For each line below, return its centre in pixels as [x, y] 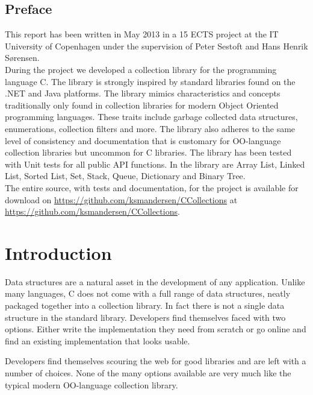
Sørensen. [22, 58]
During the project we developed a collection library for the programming [141, 69]
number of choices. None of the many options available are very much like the [148, 372]
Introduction [58, 252]
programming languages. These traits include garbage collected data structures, [151, 117]
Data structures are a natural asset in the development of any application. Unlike [155, 281]
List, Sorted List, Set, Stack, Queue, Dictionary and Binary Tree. [125, 176]
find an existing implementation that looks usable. [98, 340]
